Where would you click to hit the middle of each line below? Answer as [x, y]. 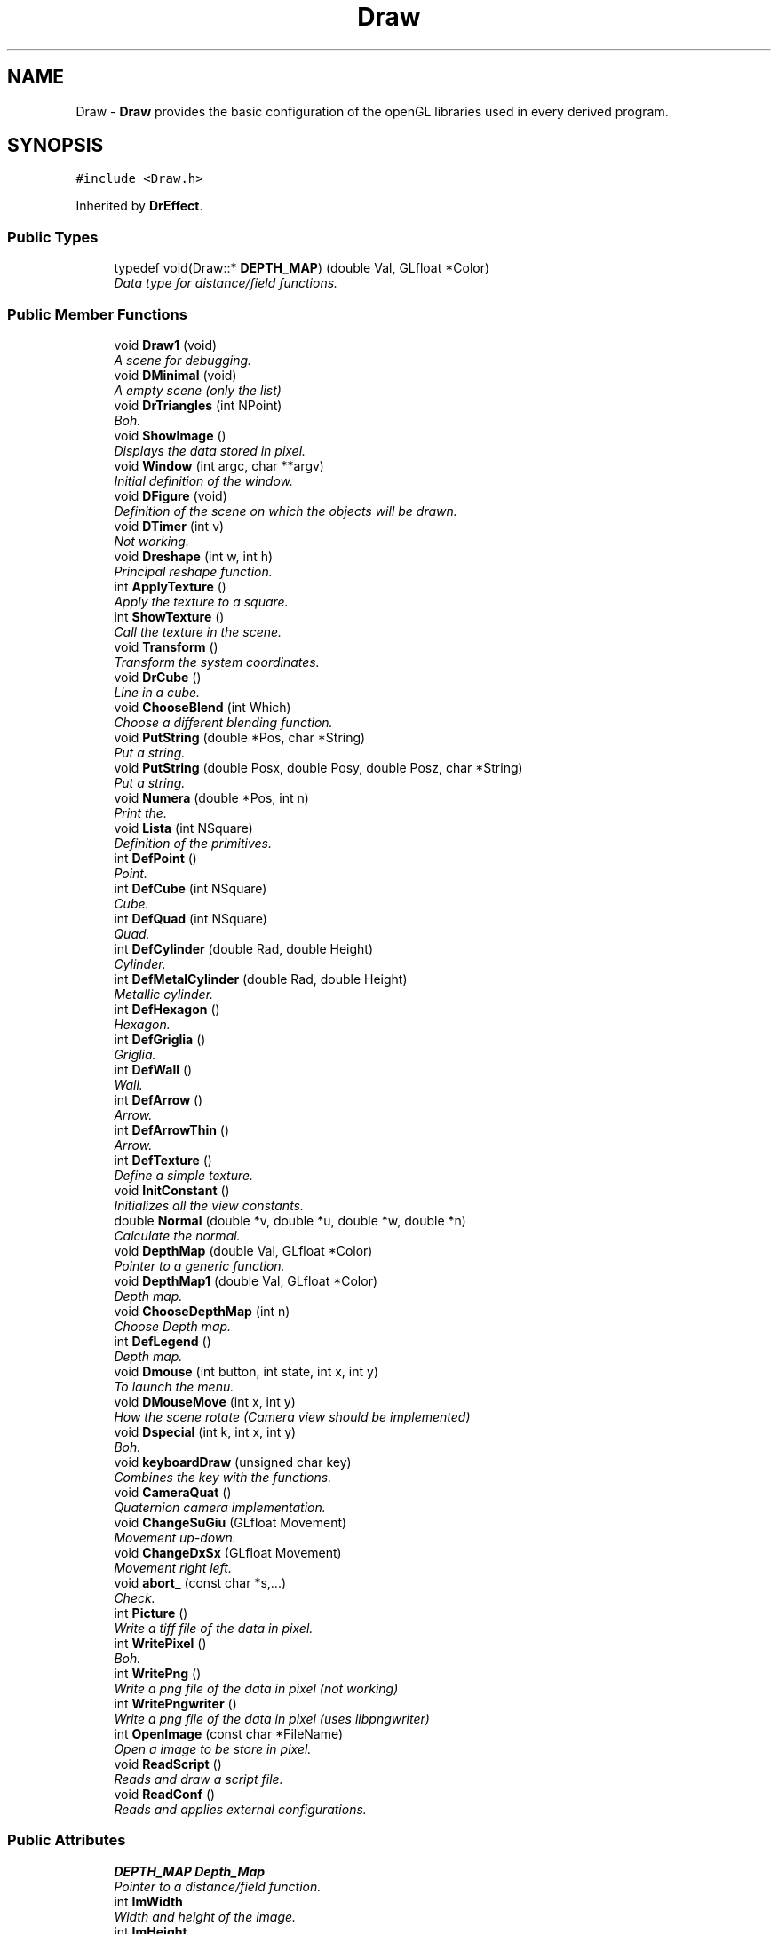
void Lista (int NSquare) [183, 828]
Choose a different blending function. [223, 722]
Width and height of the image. [205, 1916]
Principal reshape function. [193, 571]
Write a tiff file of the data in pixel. [214, 1628]
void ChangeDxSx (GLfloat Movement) [228, 1552]
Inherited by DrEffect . [139, 206]
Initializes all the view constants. [209, 1205]
